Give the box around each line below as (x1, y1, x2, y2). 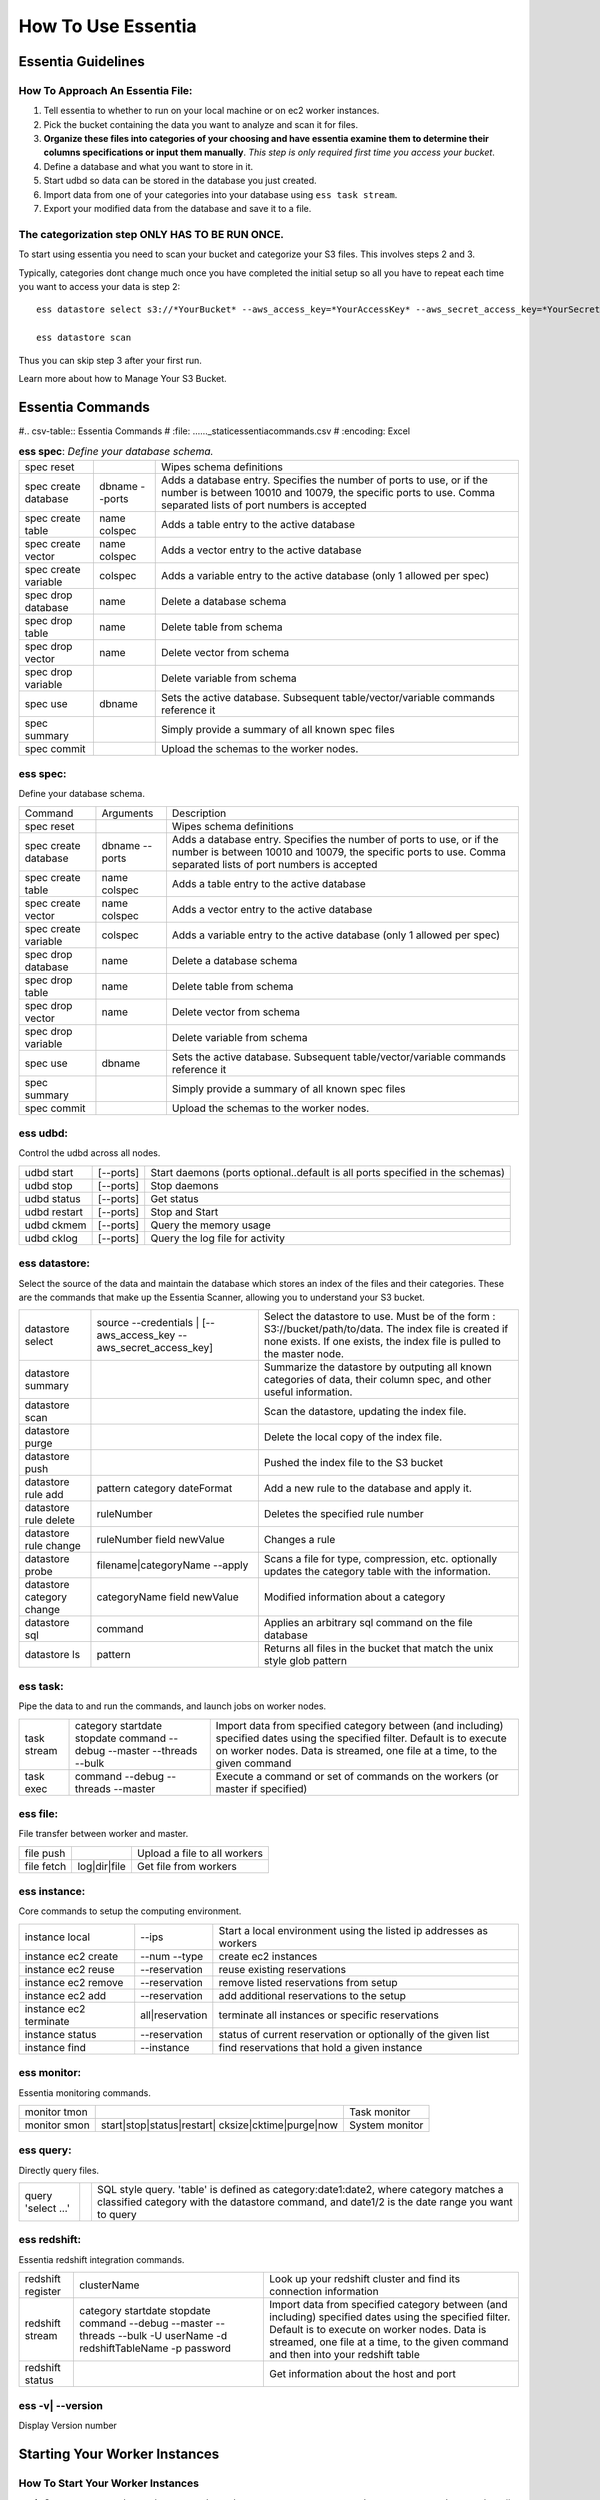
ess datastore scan (36, 332, 132, 344)
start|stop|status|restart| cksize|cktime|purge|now (100, 2118, 339, 2132)
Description (171, 806, 227, 820)
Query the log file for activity (150, 1231, 285, 1245)
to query (96, 2208, 137, 2222)
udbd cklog (24, 1231, 79, 1245)
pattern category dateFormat (96, 1481, 233, 1495)
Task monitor (349, 2105, 411, 2119)
